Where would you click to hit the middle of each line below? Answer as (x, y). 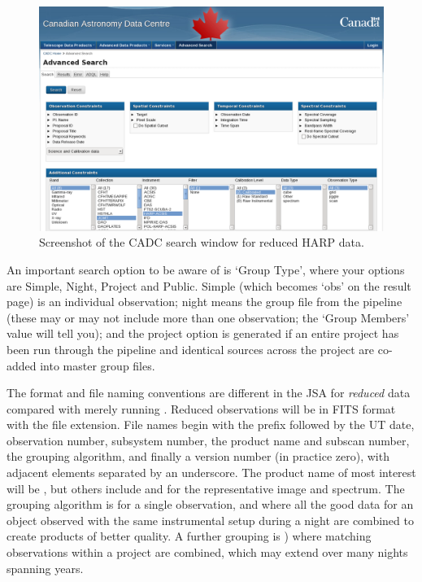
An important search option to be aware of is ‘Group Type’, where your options (206, 269)
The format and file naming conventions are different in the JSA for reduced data (209, 393)
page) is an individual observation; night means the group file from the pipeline (204, 302)
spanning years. (45, 568)
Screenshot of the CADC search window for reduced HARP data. (202, 242)
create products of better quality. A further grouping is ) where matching (189, 536)
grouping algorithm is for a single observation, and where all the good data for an (210, 504)
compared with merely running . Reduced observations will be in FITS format (201, 408)
